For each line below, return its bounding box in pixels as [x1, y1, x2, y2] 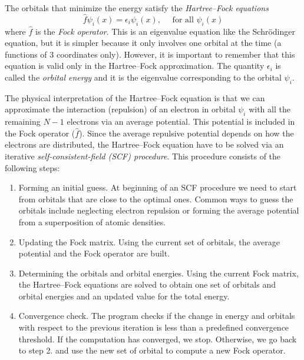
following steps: [5, 161, 60, 174]
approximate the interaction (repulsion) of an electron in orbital [5, 103, 236, 115]
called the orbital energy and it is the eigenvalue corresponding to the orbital [5, 71, 282, 83]
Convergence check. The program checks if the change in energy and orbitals [18, 309, 295, 322]
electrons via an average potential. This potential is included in [67, 115, 295, 128]
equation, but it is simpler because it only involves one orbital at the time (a [5, 36, 282, 49]
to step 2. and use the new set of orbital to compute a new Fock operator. [18, 344, 286, 356]
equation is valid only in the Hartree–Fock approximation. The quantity [5, 59, 265, 72]
